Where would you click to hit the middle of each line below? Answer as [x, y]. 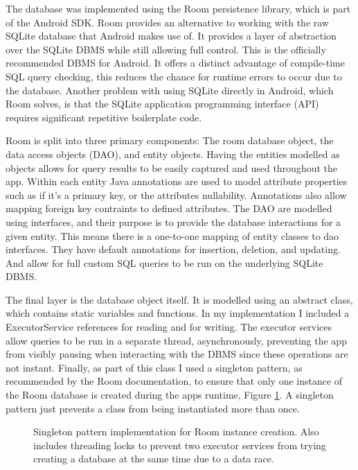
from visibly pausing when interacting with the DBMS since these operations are [177, 354]
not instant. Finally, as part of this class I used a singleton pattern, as [154, 367]
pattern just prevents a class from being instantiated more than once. [153, 408]
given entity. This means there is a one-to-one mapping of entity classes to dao [172, 235]
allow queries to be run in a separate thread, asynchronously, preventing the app [176, 340]
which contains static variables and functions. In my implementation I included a [178, 313]
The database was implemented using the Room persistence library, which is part [178, 8]
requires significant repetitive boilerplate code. [104, 117]
